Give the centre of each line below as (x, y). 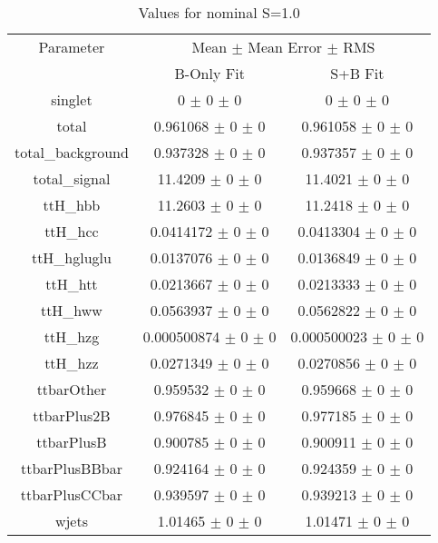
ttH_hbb (72, 205)
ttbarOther (72, 389)
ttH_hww (71, 310)
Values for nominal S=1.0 (219, 12)
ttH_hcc (72, 231)
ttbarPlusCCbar (72, 494)
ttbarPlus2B (72, 415)
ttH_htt (72, 284)
